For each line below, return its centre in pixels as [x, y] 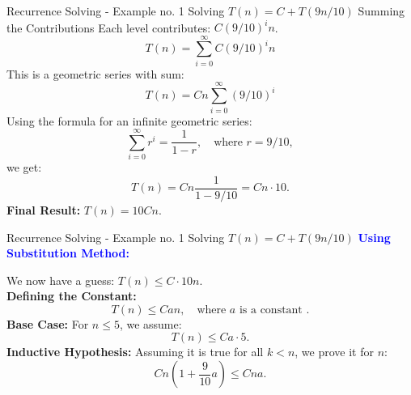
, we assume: [150, 323]
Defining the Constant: [72, 296]
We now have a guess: [61, 280]
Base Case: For [48, 323]
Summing [381, 11]
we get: [24, 167]
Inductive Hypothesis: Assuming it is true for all [135, 352]
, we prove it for [334, 352]
